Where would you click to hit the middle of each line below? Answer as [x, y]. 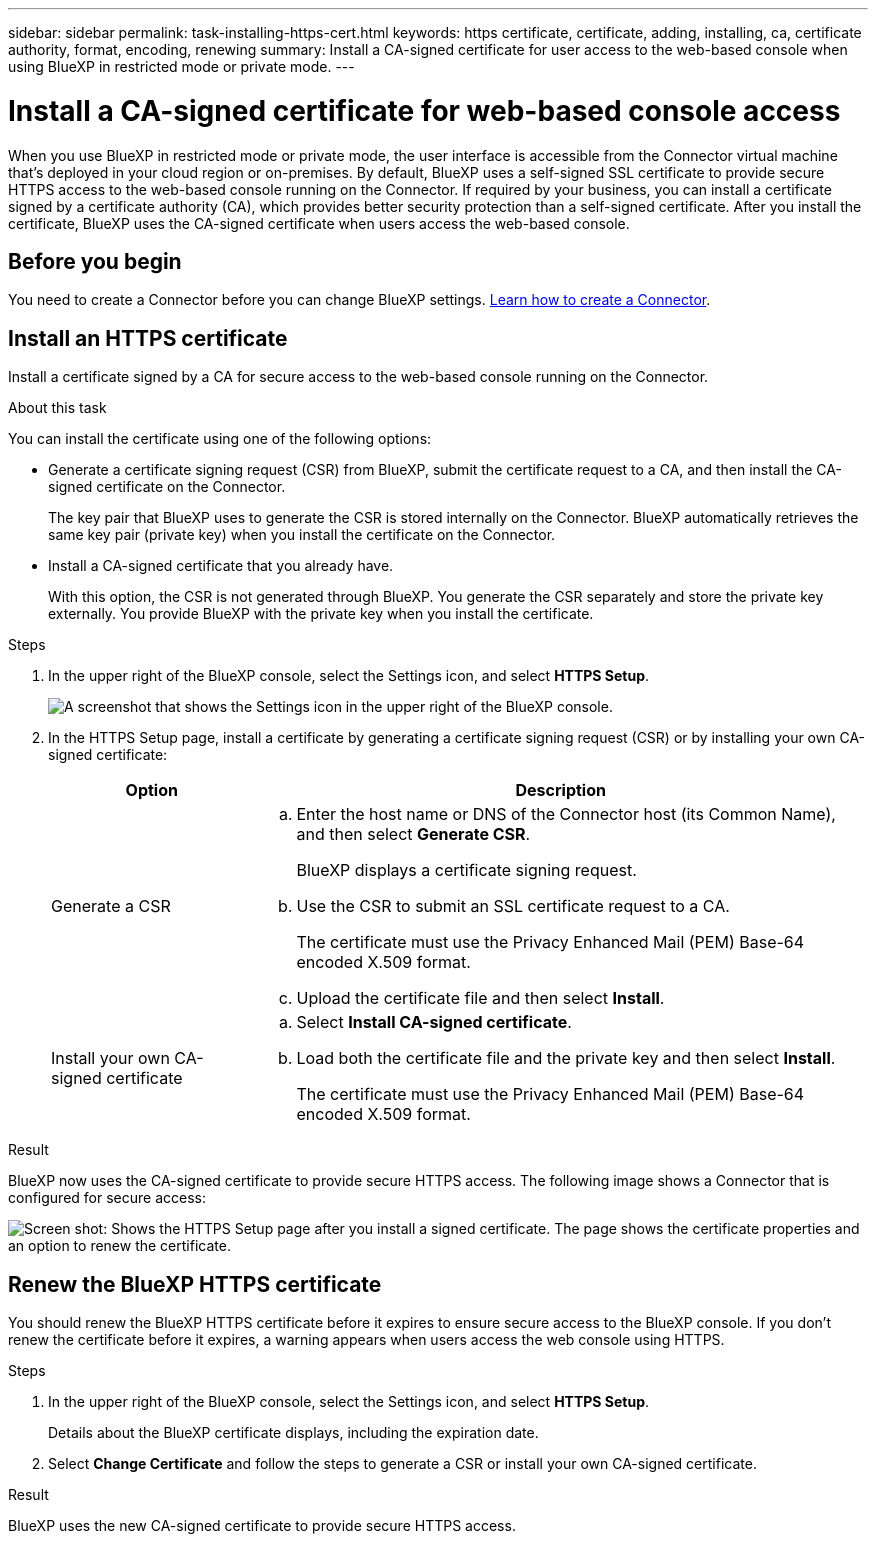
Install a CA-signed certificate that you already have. [221, 566]
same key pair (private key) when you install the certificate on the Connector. [302, 535]
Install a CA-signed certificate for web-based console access [424, 110]
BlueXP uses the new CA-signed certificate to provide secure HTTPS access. [262, 1526]
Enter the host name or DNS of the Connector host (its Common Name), [566, 814]
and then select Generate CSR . [413, 834]
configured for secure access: [107, 1198]
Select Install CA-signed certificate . [434, 1022]
